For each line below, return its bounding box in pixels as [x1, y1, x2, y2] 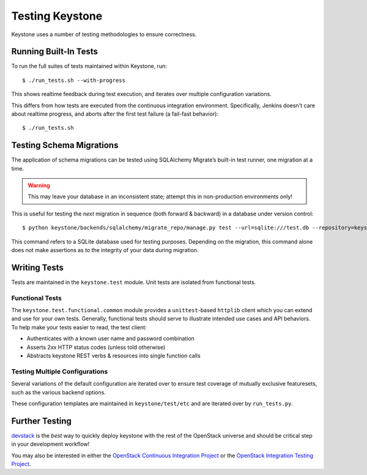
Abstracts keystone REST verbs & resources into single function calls [26, 352, 201, 359]
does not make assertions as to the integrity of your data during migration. [11, 247, 199, 254]
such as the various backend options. [11, 389, 106, 396]
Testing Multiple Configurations [11, 367, 108, 376]
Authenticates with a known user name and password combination [26, 335, 195, 342]
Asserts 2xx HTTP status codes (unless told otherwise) [26, 343, 166, 351]
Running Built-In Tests [11, 47, 98, 57]
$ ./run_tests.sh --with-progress [22, 77, 125, 84]
